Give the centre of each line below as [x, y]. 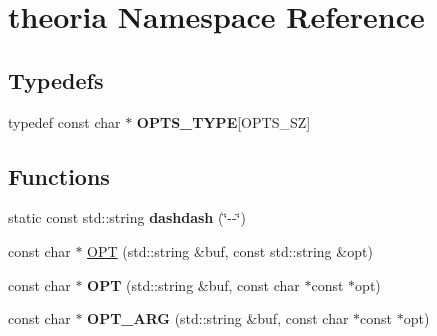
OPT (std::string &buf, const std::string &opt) [230, 250]
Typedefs [56, 79]
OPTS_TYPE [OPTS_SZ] [223, 121]
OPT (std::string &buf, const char [193, 284]
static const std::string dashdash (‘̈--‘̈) [127, 217]
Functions [59, 175]
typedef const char [64, 121]
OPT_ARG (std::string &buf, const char [218, 318]
